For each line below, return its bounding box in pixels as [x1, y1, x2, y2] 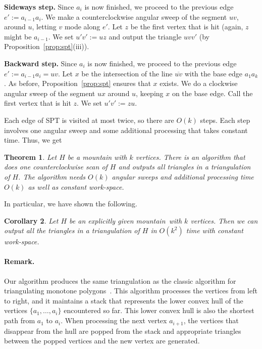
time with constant [186, 225, 243, 236]
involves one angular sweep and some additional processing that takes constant [4, 124, 248, 135]
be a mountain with [67, 151, 127, 162]
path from [4, 315, 35, 326]
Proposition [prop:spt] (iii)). [4, 41, 89, 52]
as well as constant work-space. [28, 181, 124, 192]
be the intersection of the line [81, 68, 173, 78]
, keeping [136, 88, 164, 98]
